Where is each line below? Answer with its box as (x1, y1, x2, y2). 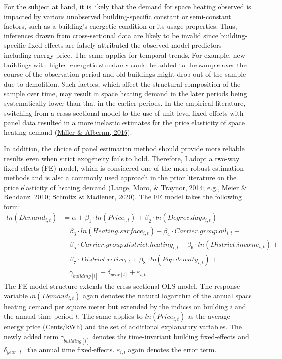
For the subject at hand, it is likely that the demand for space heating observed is (4, 1, 251, 11)
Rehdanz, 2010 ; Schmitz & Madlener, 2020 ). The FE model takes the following (4, 192, 242, 202)
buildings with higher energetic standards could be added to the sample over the (4, 59, 247, 69)
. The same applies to (78, 311, 143, 321)
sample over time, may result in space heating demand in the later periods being (4, 88, 247, 98)
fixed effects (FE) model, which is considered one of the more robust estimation (4, 163, 244, 173)
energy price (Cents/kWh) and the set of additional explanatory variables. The (4, 322, 242, 332)
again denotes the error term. (128, 344, 217, 354)
